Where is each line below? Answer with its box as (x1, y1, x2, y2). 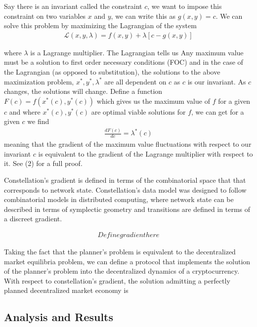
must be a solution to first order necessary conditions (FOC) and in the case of (4, 57, 243, 67)
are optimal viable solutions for (91, 106, 186, 117)
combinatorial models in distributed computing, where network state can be (4, 194, 234, 204)
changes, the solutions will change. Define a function (4, 86, 163, 96)
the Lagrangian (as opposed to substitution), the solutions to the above (4, 67, 220, 77)
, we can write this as (111, 10, 176, 21)
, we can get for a (191, 106, 244, 117)
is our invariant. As (187, 76, 246, 86)
